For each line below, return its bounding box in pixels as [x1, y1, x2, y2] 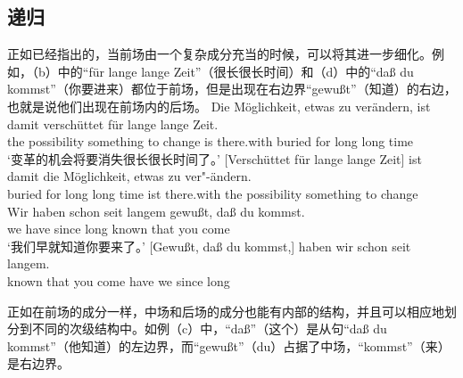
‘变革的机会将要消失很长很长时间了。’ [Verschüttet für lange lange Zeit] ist [7, 149, 422, 168]
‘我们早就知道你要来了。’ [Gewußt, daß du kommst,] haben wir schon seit [7, 236, 411, 255]
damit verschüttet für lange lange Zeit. [7, 114, 219, 133]
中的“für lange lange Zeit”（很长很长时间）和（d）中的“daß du [57, 62, 414, 80]
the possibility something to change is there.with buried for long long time [7, 132, 414, 151]
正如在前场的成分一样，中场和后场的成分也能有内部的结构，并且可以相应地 [7, 301, 444, 320]
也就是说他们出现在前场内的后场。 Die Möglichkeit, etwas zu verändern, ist [7, 96, 431, 115]
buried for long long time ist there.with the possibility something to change [7, 184, 418, 202]
